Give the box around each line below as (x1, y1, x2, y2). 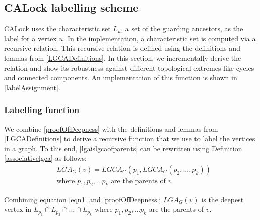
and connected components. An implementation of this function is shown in (4, 72, 237, 83)
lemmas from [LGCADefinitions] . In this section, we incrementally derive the (4, 52, 241, 63)
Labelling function (4, 103, 80, 116)
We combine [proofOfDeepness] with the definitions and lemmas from (4, 123, 218, 134)
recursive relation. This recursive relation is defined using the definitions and (4, 43, 240, 53)
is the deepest (201, 194, 244, 204)
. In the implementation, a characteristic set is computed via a (63, 33, 256, 43)
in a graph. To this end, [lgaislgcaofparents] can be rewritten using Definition (4, 143, 242, 153)
